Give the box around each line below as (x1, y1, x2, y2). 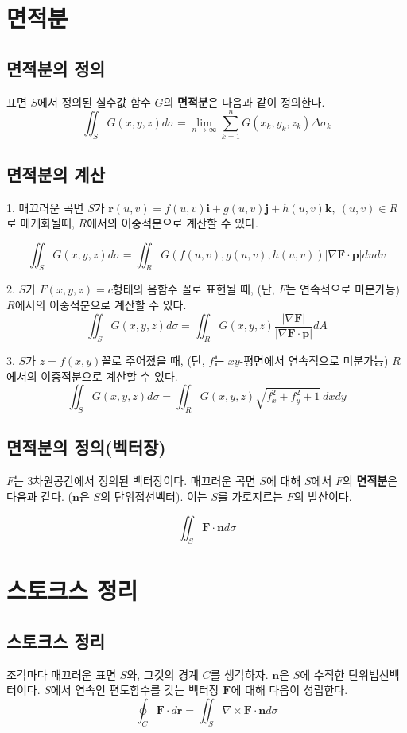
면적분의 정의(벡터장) (6, 435, 166, 460)
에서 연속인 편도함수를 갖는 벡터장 (50, 681, 219, 698)
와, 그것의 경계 (126, 665, 199, 682)
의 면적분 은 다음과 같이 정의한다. (163, 93, 325, 110)
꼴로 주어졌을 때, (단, (101, 351, 205, 368)
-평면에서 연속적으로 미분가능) (239, 351, 389, 368)
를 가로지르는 (218, 487, 283, 504)
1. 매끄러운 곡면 (6, 199, 84, 215)
